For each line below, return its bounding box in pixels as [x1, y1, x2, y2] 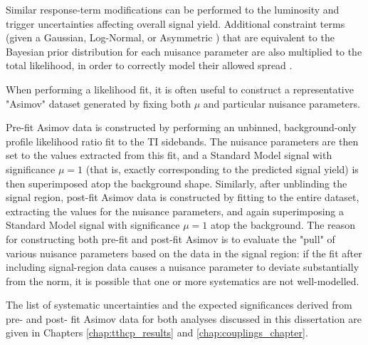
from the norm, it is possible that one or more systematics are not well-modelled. [6, 273, 359, 288]
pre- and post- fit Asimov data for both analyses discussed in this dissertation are [6, 311, 362, 326]
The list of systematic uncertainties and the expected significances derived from [6, 297, 352, 312]
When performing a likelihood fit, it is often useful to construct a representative [6, 81, 354, 96]
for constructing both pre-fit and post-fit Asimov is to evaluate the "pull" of [6, 231, 335, 246]
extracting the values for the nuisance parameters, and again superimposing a [6, 203, 345, 218]
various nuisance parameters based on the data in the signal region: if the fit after [6, 245, 362, 260]
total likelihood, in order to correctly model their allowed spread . [6, 58, 293, 73]
